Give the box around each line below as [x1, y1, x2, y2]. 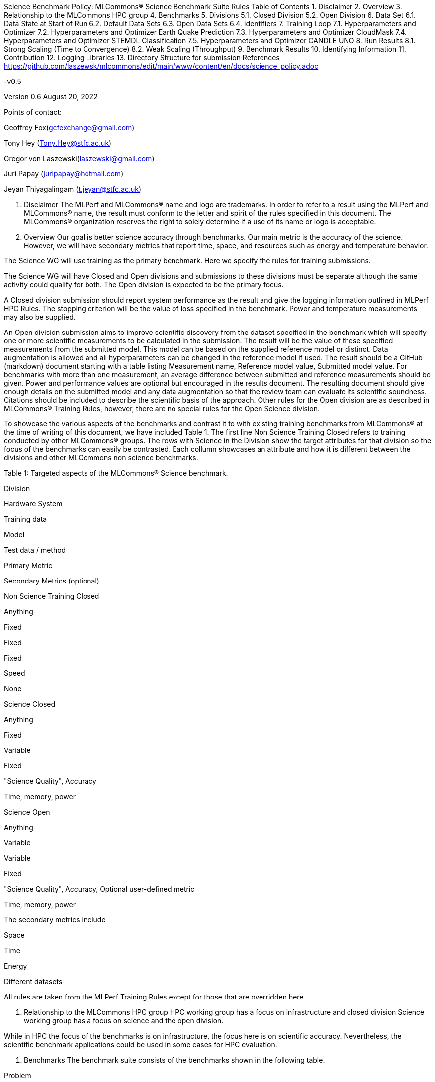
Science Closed [4, 700, 56, 708]
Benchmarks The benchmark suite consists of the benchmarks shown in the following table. [24, 1056, 325, 1064]
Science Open [4, 808, 50, 816]
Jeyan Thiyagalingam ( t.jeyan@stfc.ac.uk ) [4, 185, 142, 193]
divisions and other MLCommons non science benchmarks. [4, 453, 198, 462]
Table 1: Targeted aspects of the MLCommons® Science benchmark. [4, 469, 228, 477]
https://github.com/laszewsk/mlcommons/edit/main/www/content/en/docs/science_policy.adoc [4, 62, 319, 70]
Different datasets [4, 977, 63, 986]
